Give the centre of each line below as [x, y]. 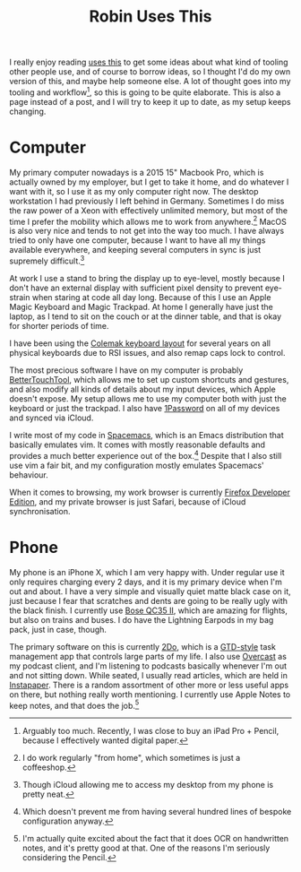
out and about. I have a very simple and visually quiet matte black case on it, [150, 591]
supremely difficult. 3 [47, 260]
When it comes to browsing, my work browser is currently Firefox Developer [150, 492]
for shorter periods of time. [59, 326]
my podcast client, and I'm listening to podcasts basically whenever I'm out [148, 666]
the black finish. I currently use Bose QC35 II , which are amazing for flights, [149, 610]
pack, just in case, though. [58, 629]
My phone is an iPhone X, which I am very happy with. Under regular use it [147, 572]
